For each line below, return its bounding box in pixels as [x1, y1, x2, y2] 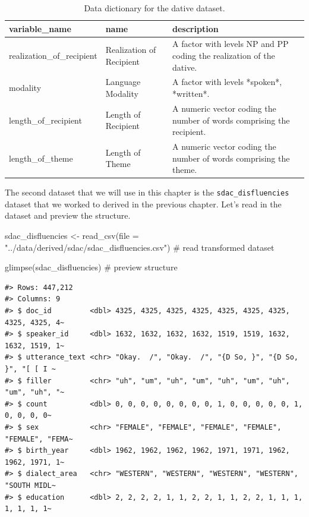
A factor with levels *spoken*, [172, 75, 282, 88]
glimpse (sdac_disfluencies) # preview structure [5, 261, 178, 273]
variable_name [9, 22, 71, 34]
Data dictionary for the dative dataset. [84, 2, 225, 14]
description [172, 22, 219, 34]
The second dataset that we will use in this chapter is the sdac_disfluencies [5, 186, 289, 198]
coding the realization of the [172, 49, 275, 62]
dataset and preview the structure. [5, 209, 131, 222]
